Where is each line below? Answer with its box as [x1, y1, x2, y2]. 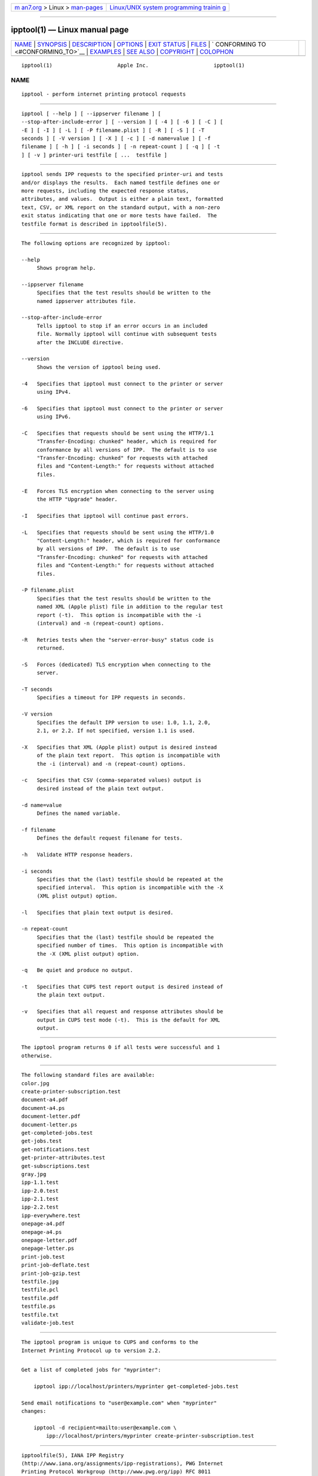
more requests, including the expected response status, [21, 187, 190, 194]
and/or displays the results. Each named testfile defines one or [21, 179, 220, 186]
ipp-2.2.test [21, 1204, 59, 1210]
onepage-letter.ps [21, 1245, 75, 1252]
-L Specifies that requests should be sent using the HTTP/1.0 [21, 529, 214, 535]
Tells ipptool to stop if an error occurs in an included [37, 322, 208, 329]
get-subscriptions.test [21, 1162, 90, 1169]
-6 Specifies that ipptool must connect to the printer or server [21, 405, 223, 412]
